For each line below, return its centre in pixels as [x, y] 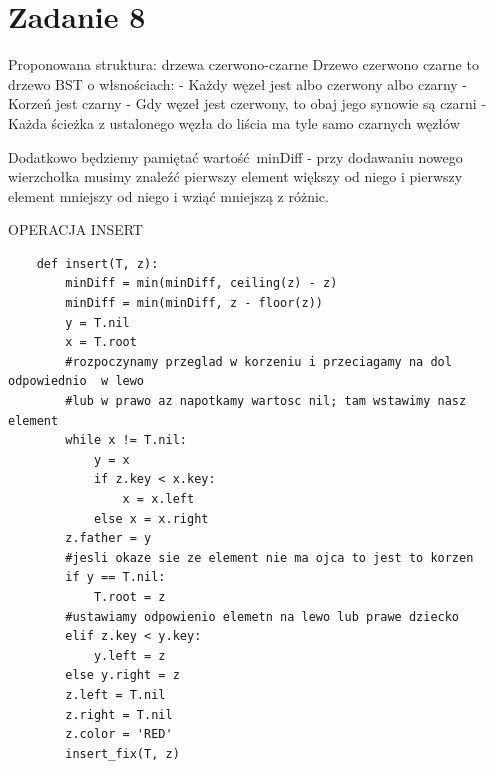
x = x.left [158, 499]
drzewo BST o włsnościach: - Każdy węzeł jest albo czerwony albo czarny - [238, 83]
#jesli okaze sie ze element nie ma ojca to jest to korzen [269, 557]
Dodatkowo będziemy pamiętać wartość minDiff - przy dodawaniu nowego [235, 156]
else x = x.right [151, 518]
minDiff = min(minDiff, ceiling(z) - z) [201, 283]
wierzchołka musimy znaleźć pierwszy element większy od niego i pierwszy [235, 176]
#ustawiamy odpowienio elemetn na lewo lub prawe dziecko [262, 616]
